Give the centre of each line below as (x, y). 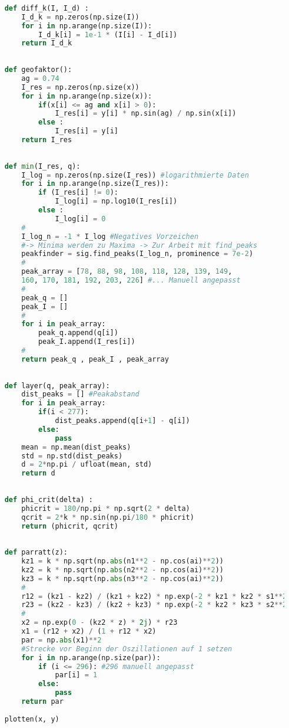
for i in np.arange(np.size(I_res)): (95, 184)
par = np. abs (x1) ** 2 (62, 640)
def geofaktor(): (38, 70)
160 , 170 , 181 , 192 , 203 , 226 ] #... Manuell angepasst (131, 280)
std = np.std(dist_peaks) (72, 456)
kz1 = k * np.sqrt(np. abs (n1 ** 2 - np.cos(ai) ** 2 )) (123, 561)
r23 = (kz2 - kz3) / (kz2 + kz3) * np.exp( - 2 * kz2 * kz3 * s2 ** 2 (154, 605)
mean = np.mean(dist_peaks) (76, 447)
